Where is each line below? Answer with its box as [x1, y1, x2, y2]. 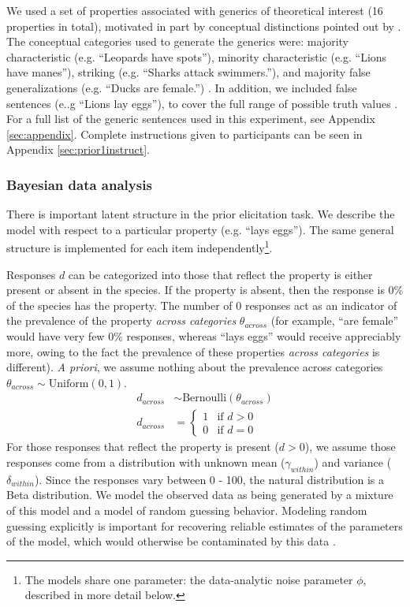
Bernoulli [182, 393, 227, 404]
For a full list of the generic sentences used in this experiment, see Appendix [6, 110, 375, 127]
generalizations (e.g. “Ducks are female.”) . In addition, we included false [6, 79, 357, 95]
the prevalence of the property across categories [6, 312, 237, 329]
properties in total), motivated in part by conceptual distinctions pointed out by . [6, 17, 401, 34]
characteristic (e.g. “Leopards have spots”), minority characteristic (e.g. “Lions [6, 48, 387, 65]
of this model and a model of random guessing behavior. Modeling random [6, 501, 367, 518]
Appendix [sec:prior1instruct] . [6, 141, 150, 158]
